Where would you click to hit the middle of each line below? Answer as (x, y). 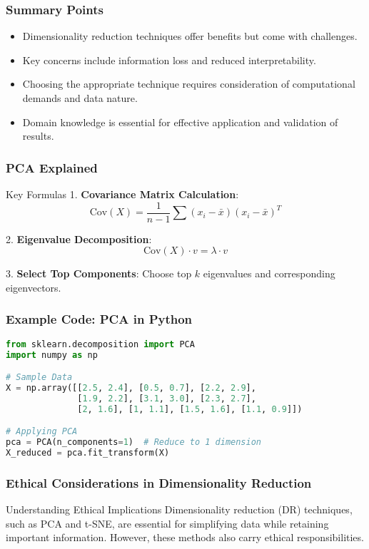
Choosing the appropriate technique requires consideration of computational (189, 84)
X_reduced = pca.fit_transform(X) (88, 452)
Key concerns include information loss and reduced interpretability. (169, 60)
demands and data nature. (80, 98)
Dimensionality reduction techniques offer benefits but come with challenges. (190, 36)
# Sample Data (39, 378)
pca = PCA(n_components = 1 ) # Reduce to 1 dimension (133, 442)
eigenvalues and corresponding (269, 273)
